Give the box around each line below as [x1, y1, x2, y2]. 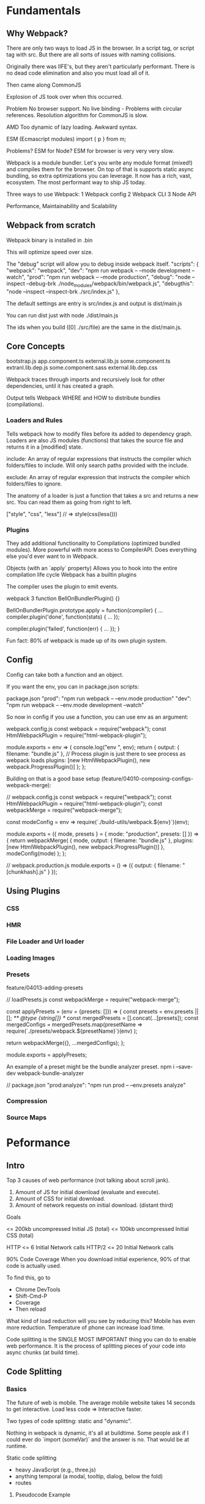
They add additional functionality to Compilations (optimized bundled [6, 539, 181, 547]
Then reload [15, 1305, 47, 1313]
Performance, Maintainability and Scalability [6, 202, 117, 209]
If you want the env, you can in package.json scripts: [6, 682, 140, 690]
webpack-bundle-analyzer [17, 1070, 84, 1077]
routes [15, 1479, 32, 1486]
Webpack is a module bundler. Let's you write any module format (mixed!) [6, 159, 193, 166]
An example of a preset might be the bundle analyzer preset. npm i [6, 1063, 175, 1071]
